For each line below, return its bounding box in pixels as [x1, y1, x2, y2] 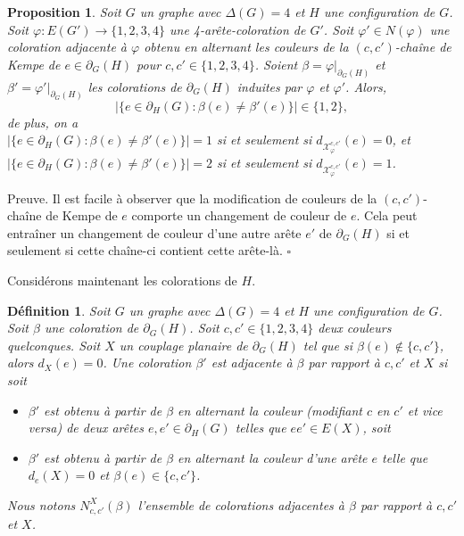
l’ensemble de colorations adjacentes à [137, 495, 344, 514]
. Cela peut [356, 206, 418, 225]
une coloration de [44, 318, 139, 337]
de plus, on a [7, 112, 79, 131]
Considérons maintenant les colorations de [7, 270, 237, 289]
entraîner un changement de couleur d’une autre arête [7, 223, 302, 242]
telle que [382, 448, 428, 466]
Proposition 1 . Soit [7, 3, 121, 21]
